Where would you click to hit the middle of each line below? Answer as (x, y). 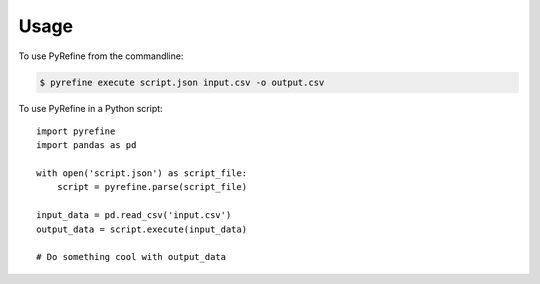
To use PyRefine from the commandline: (101, 56)
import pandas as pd (86, 145)
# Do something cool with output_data (131, 257)
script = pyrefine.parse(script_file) (152, 187)
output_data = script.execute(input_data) (142, 229)
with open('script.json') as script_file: (142, 173)
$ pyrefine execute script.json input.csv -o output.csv (182, 82)
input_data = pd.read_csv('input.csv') (134, 215)
